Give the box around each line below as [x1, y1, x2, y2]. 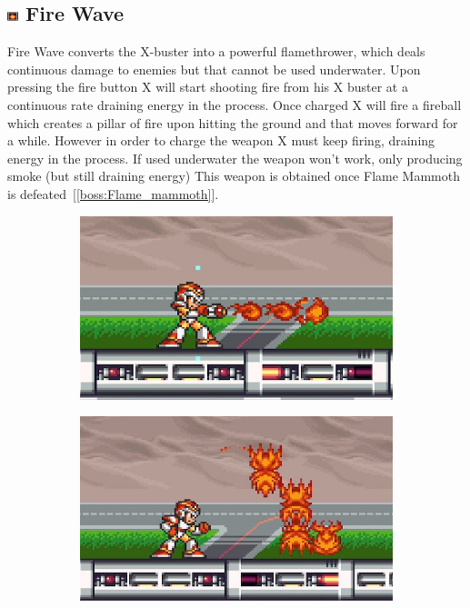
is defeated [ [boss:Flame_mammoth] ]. [7, 184, 219, 203]
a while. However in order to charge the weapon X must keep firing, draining [7, 131, 435, 150]
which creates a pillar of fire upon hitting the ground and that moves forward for [7, 113, 458, 132]
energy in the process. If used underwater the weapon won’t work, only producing [7, 148, 463, 167]
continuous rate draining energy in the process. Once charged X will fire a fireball [7, 95, 462, 114]
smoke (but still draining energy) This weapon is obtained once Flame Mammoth [7, 166, 460, 185]
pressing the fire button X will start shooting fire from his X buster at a [7, 77, 408, 96]
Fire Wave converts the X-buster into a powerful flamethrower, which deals [7, 42, 425, 61]
